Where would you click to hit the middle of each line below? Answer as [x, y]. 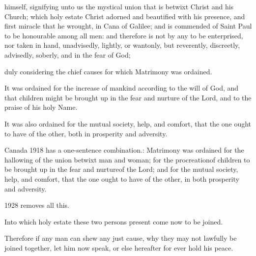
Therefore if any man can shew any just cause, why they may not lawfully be [121, 238]
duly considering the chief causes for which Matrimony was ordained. [108, 71]
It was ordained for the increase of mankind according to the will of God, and [122, 88]
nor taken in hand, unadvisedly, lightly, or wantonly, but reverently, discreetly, [122, 45]
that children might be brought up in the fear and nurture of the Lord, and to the [128, 97]
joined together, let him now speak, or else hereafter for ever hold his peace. [119, 247]
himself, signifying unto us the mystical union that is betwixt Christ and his [119, 6]
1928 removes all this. [37, 205]
